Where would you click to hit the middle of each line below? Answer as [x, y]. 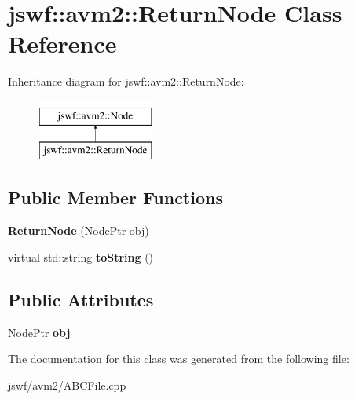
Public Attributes [81, 299]
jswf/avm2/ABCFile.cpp [67, 384]
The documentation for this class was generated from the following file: [179, 359]
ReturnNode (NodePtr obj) [79, 231]
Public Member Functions [115, 198]
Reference [62, 44]
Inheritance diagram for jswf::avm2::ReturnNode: [126, 81]
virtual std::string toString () [81, 256]
